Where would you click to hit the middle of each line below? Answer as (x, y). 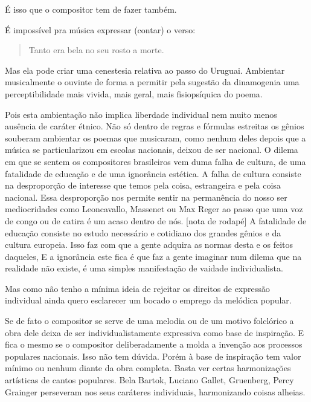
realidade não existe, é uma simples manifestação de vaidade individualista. (144, 268)
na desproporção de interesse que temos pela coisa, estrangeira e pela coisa (143, 185)
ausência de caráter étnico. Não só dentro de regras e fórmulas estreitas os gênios (155, 126)
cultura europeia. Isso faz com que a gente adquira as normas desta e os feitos (149, 245)
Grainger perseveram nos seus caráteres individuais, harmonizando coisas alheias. (155, 391)
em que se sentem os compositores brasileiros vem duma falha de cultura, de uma (155, 161)
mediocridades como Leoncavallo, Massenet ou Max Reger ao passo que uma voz (154, 209)
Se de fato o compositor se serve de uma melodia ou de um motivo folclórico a (149, 321)
